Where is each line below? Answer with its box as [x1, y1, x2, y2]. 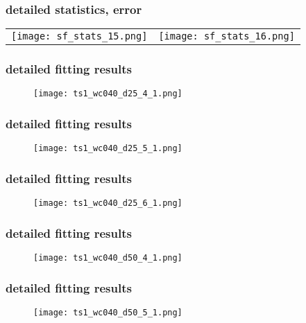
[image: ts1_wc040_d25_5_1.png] [33, 143, 182, 154]
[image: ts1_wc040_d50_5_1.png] [33, 307, 182, 317]
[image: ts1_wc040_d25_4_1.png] [33, 89, 182, 99]
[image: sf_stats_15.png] [11, 30, 148, 42]
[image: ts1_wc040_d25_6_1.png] [33, 198, 182, 209]
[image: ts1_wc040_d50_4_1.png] [33, 253, 182, 263]
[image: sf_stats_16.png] [158, 30, 295, 42]
